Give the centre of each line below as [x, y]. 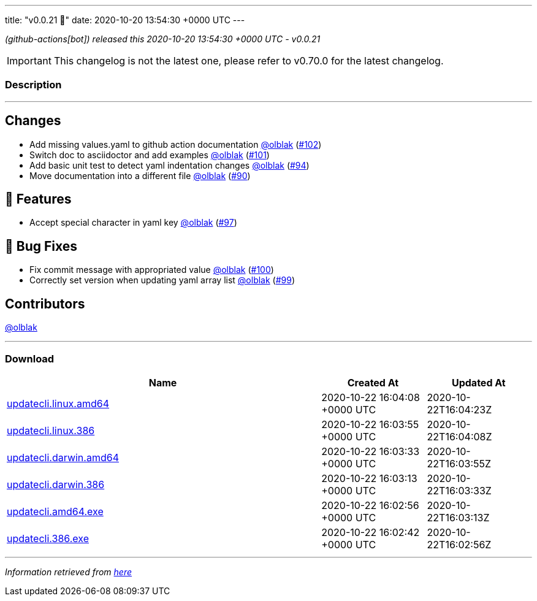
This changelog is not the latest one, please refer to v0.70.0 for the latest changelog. [249, 61]
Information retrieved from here [69, 572]
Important [29, 61]
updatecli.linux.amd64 [58, 403]
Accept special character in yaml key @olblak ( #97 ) [133, 223]
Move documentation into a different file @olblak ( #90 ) [140, 175]
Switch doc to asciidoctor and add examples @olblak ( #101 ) [150, 155]
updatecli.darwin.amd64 [63, 457]
